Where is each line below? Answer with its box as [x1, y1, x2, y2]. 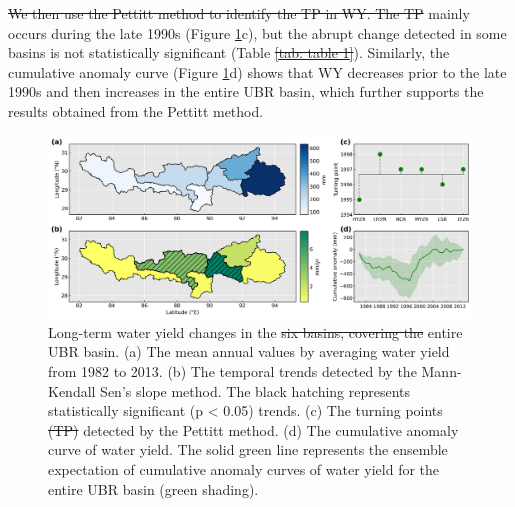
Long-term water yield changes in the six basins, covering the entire [48, 321, 463, 342]
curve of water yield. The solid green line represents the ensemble [48, 439, 448, 460]
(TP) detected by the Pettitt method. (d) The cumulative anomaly [48, 419, 459, 440]
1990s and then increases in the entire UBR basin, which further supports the [8, 81, 484, 102]
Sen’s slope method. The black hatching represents [100, 380, 411, 401]
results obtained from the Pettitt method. [8, 100, 264, 121]
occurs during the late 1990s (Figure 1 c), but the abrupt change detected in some [8, 22, 507, 43]
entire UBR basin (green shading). [48, 478, 259, 499]
